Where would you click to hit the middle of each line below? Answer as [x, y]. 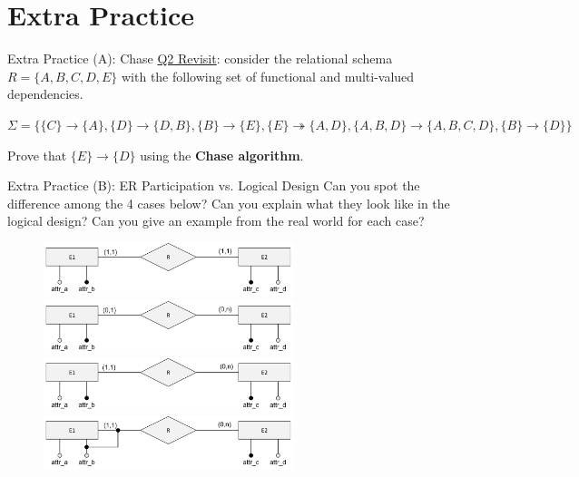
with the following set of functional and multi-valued [268, 76]
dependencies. [45, 94]
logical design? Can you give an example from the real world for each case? [216, 221]
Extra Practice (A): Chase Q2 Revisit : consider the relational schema [200, 58]
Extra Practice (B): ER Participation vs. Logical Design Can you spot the [214, 185]
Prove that [37, 155]
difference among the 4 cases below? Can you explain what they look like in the [229, 203]
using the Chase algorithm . [222, 155]
